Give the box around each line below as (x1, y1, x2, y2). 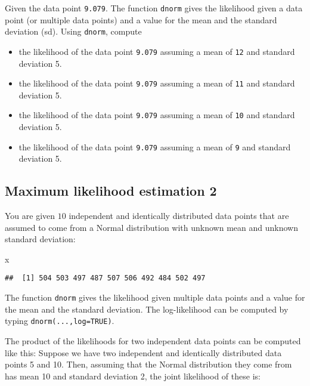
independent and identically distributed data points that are (69, 209, 289, 222)
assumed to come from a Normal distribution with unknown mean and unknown (5, 221, 298, 233)
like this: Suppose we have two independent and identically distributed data (5, 346, 282, 359)
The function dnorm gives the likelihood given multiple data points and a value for (5, 291, 305, 304)
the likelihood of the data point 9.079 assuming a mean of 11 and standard (18, 77, 295, 89)
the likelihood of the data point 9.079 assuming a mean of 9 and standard (18, 140, 291, 153)
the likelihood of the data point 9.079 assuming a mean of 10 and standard (18, 109, 295, 121)
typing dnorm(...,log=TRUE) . (5, 314, 114, 327)
